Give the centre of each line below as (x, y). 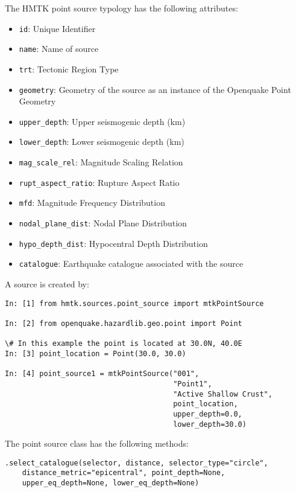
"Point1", (193, 384)
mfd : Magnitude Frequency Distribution (92, 203)
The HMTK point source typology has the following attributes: (121, 8)
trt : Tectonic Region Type (69, 69)
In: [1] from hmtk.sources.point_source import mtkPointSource (134, 303)
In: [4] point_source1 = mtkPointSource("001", (102, 374)
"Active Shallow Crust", (223, 394)
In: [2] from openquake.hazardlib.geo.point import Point (124, 323)
